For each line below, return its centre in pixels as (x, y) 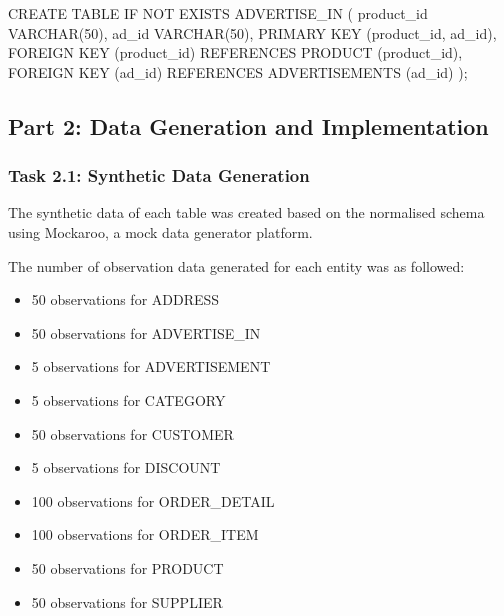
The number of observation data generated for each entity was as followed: (236, 265)
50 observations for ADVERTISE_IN (146, 332)
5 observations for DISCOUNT (126, 467)
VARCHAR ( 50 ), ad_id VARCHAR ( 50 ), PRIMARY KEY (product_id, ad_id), (252, 32)
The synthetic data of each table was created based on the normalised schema (246, 212)
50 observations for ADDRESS (125, 299)
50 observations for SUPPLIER (127, 601)
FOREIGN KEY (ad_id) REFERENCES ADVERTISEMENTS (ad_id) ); (238, 71)
